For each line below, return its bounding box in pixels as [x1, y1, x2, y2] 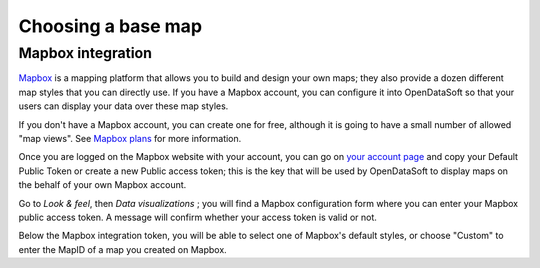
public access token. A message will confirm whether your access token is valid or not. [18, 211, 377, 223]
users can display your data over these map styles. [18, 100, 229, 112]
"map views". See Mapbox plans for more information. [18, 132, 242, 144]
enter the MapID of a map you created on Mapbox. [18, 243, 227, 255]
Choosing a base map [18, 15, 203, 37]
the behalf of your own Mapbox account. [18, 179, 187, 191]
